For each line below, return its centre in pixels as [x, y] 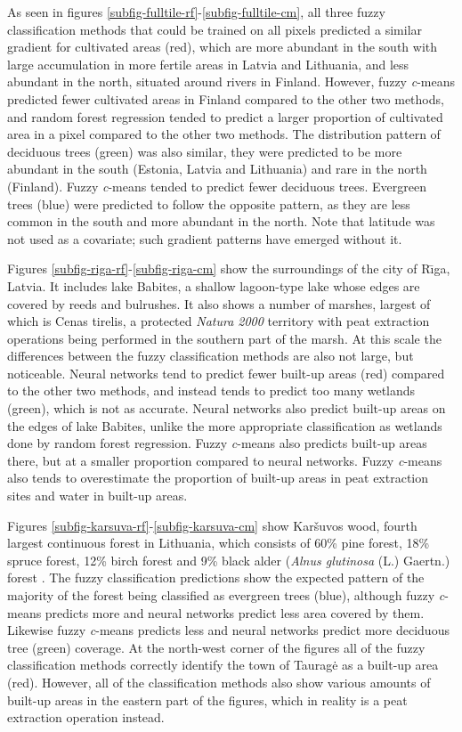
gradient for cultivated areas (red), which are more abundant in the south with [223, 47]
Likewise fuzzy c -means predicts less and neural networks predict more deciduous [228, 630]
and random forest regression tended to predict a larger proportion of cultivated [225, 116]
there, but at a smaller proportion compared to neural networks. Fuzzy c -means [225, 460]
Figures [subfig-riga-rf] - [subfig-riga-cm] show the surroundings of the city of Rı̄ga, [229, 268]
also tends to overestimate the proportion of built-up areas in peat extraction [218, 478]
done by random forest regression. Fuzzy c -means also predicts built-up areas [217, 443]
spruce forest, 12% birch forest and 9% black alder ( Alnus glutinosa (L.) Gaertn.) [229, 560]
